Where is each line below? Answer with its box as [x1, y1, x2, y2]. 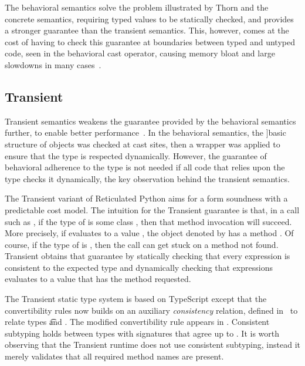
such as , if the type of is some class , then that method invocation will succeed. [5, 215, 292, 227]
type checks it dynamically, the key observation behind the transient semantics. [5, 172, 290, 184]
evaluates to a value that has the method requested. [5, 273, 191, 285]
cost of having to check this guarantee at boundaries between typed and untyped [5, 35, 295, 48]
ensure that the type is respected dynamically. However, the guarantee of [5, 149, 267, 162]
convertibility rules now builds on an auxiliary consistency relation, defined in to [5, 304, 298, 316]
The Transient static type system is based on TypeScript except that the [5, 293, 267, 305]
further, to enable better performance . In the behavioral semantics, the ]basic [5, 126, 286, 139]
